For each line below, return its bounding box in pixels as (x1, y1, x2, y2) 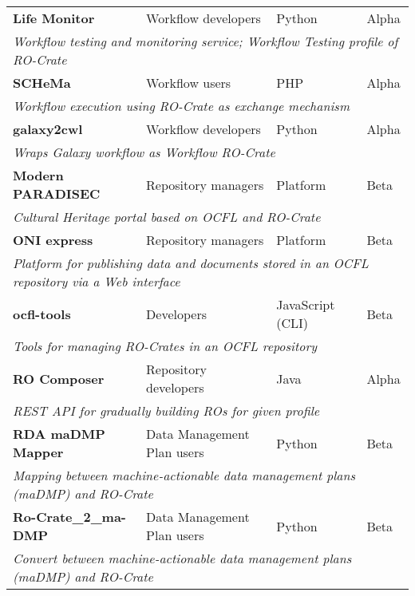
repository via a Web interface (13, 272, 180, 290)
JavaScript (276, 295, 335, 314)
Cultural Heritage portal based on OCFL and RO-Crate (13, 207, 321, 226)
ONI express (13, 231, 93, 249)
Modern (13, 166, 64, 184)
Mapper (13, 443, 64, 461)
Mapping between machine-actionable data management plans (13, 466, 355, 484)
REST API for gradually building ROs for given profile (13, 401, 320, 420)
